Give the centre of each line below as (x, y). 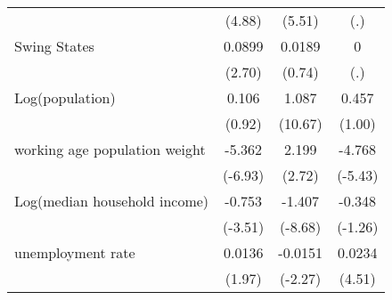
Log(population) (65, 97)
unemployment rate (75, 252)
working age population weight (110, 149)
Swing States (54, 46)
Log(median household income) (112, 201)
